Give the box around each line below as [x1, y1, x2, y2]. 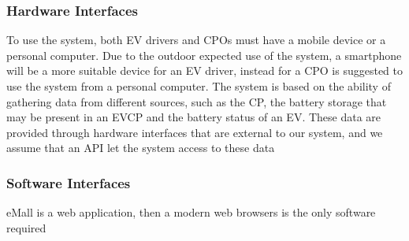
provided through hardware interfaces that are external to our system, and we [6, 124, 383, 140]
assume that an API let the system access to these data [6, 139, 275, 156]
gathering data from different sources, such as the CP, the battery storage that [6, 93, 387, 109]
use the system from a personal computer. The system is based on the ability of [6, 78, 391, 94]
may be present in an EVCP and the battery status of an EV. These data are [6, 109, 381, 125]
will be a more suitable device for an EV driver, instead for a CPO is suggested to [6, 62, 403, 79]
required [6, 219, 46, 235]
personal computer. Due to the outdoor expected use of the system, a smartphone [6, 46, 402, 63]
